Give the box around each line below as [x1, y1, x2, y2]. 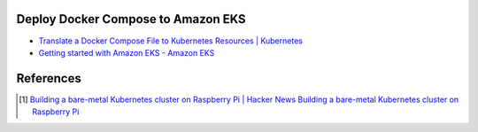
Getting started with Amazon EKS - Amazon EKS [38, 47, 215, 58]
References [16, 71, 81, 86]
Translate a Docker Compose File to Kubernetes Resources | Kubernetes [38, 35, 303, 46]
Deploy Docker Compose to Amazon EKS [16, 12, 247, 27]
